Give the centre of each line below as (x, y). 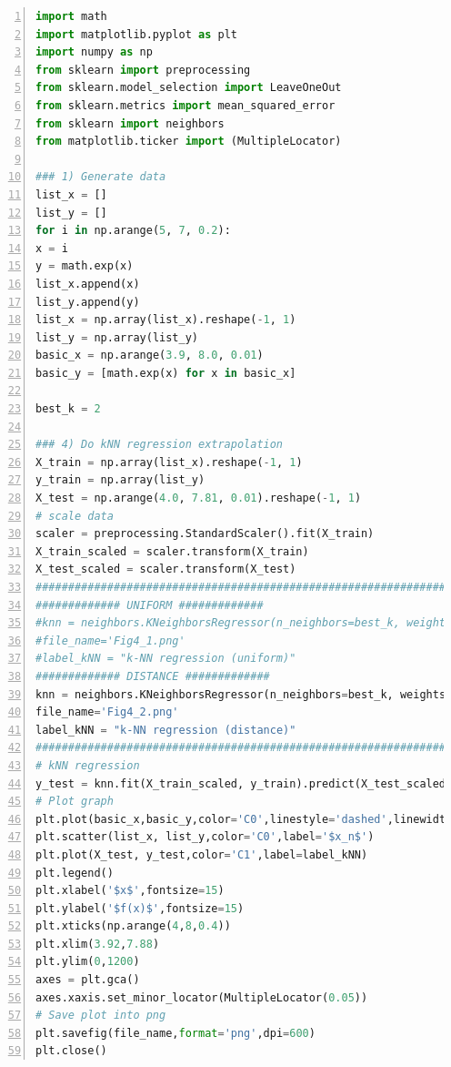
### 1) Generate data (101, 177)
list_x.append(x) (88, 284)
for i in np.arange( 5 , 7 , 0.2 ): (133, 231)
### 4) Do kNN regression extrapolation (160, 445)
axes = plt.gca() (88, 980)
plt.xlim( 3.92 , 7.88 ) (98, 944)
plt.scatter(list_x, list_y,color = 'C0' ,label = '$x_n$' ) (205, 837)
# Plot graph (75, 802)
